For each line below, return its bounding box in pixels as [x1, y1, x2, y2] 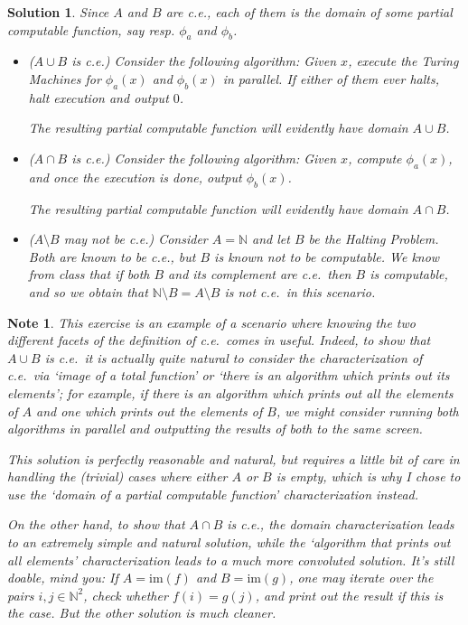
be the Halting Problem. [308, 229, 439, 248]
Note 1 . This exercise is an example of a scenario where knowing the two [7, 312, 416, 331]
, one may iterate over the [289, 568, 434, 587]
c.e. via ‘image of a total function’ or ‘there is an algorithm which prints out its [7, 366, 450, 385]
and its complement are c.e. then [168, 265, 351, 284]
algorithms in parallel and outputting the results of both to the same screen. [7, 419, 423, 438]
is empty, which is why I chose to [276, 467, 461, 486]
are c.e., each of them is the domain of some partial [165, 3, 453, 21]
